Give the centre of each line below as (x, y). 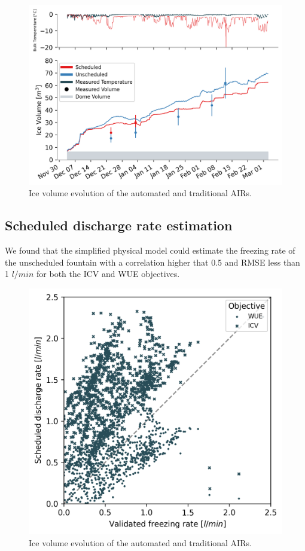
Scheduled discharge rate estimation (119, 225)
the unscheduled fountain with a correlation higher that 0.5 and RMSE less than (152, 262)
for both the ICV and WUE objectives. (108, 274)
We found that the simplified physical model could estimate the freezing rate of (150, 250)
